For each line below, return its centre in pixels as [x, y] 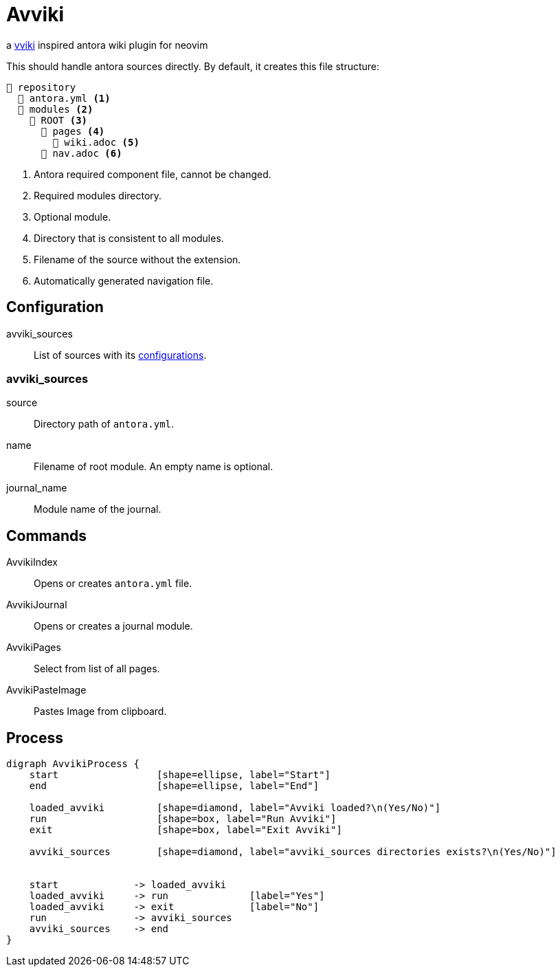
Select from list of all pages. [97, 669]
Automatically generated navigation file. [124, 280]
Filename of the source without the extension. [137, 259]
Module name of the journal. [98, 509]
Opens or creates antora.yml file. [113, 584]
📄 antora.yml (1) [64, 98]
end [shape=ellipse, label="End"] [174, 786]
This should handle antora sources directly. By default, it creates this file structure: [193, 66]
